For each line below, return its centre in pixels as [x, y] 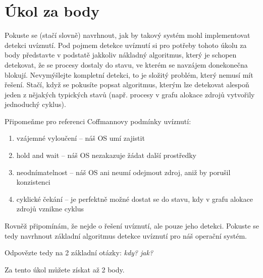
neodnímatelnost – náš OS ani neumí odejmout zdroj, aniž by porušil [123, 172]
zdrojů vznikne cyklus [50, 209]
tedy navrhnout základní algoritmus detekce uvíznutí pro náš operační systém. [126, 235]
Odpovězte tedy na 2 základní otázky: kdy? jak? [79, 253]
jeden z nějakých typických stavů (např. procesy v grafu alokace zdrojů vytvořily [130, 94]
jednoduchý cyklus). [35, 104]
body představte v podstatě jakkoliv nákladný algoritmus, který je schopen [121, 55]
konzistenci [33, 182]
